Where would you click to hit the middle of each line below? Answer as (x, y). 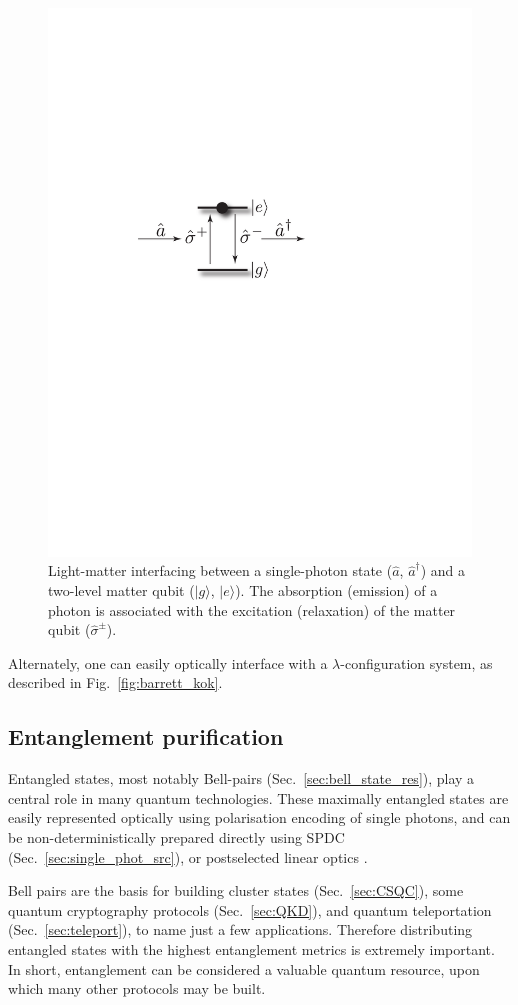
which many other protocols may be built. (137, 988)
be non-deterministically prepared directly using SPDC (176, 837)
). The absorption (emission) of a (336, 590)
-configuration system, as (416, 662)
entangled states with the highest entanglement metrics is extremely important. (251, 949)
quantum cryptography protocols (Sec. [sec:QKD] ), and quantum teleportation (250, 909)
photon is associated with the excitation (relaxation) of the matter (252, 609)
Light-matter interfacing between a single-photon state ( (220, 570)
